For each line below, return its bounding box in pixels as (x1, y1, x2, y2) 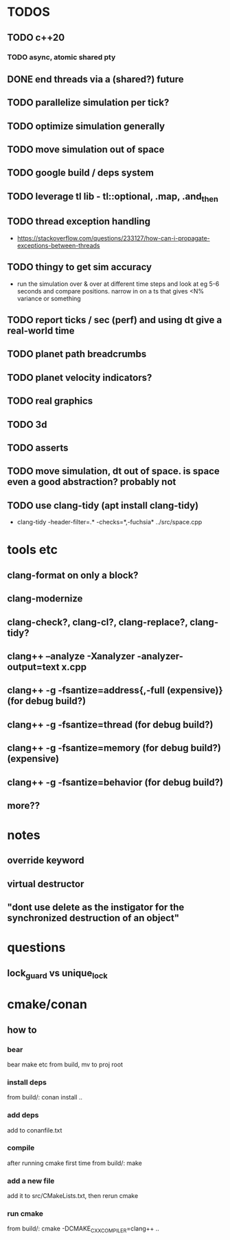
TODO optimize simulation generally (7, 120, 165, 132)
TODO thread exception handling (7, 216, 151, 227)
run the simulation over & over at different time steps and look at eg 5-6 (16, 280, 220, 288)
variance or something (16, 294, 81, 302)
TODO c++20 (7, 32, 65, 43)
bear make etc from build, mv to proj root (7, 1060, 124, 1068)
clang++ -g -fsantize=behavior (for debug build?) (7, 776, 224, 788)
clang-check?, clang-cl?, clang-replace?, (7, 616, 188, 628)
